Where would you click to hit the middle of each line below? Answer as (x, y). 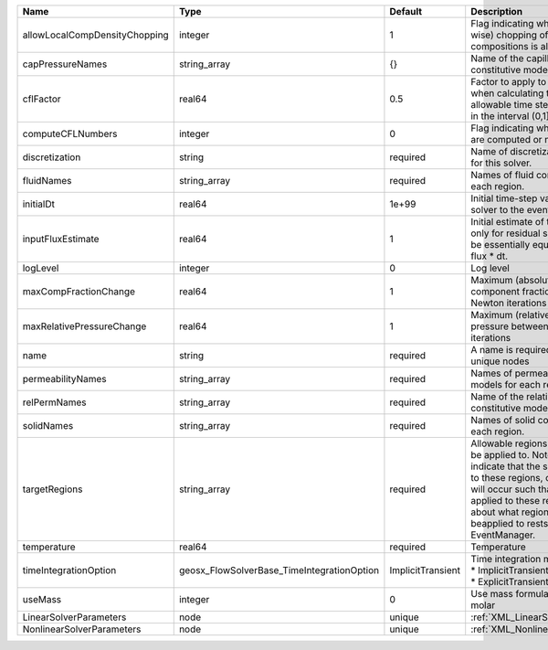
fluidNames (47, 181)
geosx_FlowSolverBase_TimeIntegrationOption (279, 570)
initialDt (38, 204)
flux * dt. (490, 256)
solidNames (48, 426)
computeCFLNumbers (70, 134)
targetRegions (53, 489)
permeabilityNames (64, 379)
